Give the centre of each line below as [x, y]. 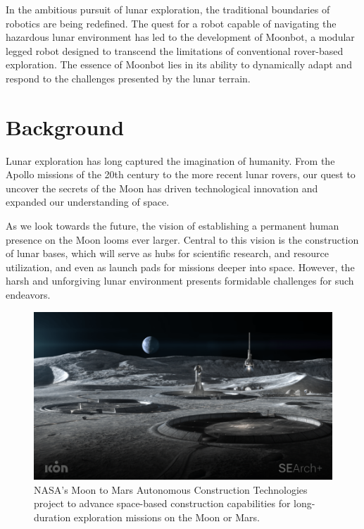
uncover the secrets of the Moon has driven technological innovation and [162, 188]
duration [52, 517]
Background [65, 126]
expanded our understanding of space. [88, 202]
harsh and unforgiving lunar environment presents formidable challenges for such [180, 281]
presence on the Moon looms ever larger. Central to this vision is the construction [182, 239]
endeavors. [28, 295]
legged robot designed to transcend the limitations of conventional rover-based [175, 50]
